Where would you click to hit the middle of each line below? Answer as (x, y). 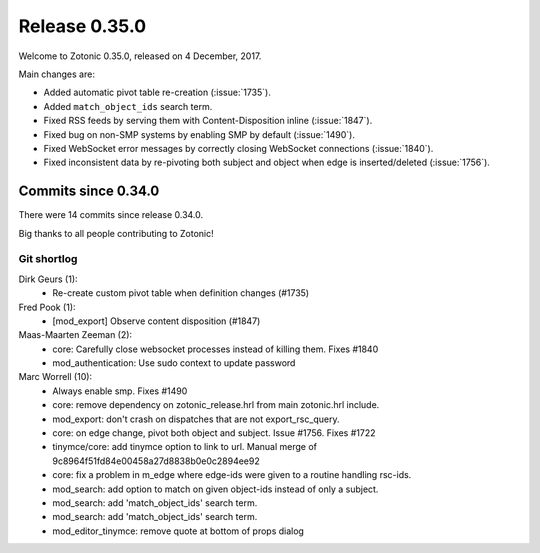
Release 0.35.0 (82, 26)
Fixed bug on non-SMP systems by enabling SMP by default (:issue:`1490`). (199, 134)
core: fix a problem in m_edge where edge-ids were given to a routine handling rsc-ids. (232, 475)
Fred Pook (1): (47, 307)
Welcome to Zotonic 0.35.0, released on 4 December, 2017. (140, 56)
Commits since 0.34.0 (89, 191)
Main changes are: (56, 74)
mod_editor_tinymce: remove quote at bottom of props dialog (178, 531)
